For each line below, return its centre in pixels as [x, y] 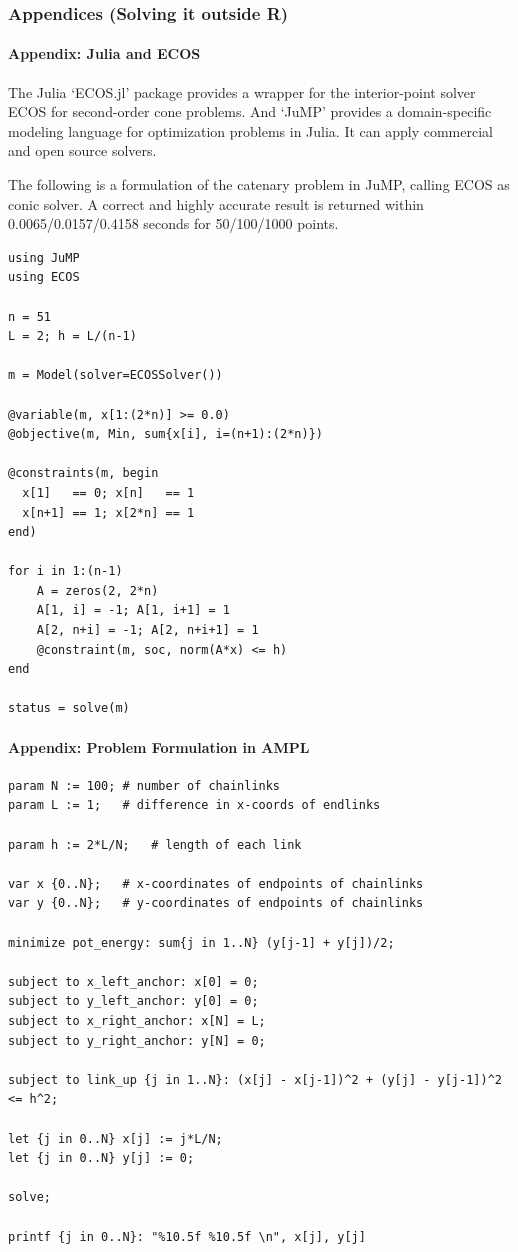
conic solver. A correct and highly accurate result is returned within [216, 203]
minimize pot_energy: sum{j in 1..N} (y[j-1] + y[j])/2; [201, 942]
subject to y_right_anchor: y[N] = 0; [137, 1040]
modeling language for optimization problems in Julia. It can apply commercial [250, 130]
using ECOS [44, 277]
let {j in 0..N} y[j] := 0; [101, 1158]
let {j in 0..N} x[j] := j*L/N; [115, 1138]
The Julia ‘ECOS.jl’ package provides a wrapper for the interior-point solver [242, 91]
